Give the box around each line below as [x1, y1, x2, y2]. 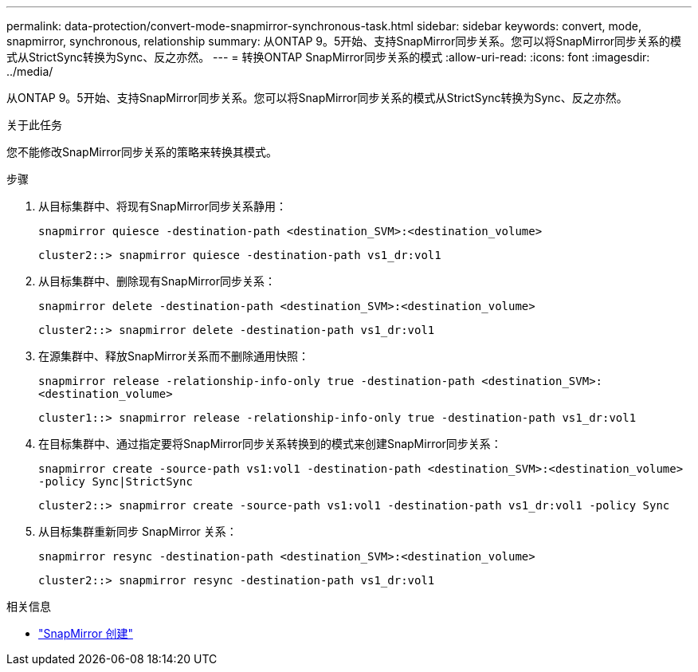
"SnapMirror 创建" [38, 627, 133, 640]
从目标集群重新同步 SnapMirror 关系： [38, 525, 237, 538]
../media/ [6, 65, 53, 78]
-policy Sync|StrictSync [38, 475, 193, 488]
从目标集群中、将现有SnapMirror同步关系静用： [38, 199, 287, 213]
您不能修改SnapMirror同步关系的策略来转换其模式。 [6, 145, 277, 159]
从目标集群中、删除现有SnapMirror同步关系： [38, 274, 276, 288]
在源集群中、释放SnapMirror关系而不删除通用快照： [38, 349, 309, 363]
